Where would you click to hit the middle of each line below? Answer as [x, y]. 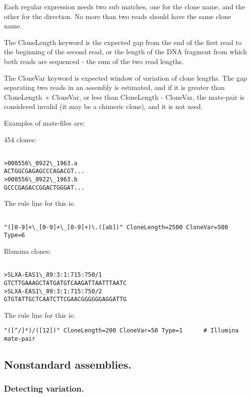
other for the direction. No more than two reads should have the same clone [118, 16]
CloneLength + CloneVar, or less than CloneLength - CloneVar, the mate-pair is [124, 97]
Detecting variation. [44, 388]
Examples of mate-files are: [45, 122]
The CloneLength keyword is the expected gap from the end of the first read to [123, 42]
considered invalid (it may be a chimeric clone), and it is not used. [103, 106]
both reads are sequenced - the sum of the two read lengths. [94, 61]
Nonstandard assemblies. [68, 364]
